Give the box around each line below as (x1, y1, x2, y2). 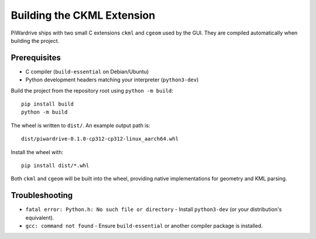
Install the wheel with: (11, 148, 64, 155)
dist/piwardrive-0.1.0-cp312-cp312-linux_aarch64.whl (21, 135, 178, 142)
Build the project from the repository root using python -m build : (11, 87, 174, 94)
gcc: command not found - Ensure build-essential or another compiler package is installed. (25, 223, 263, 230)
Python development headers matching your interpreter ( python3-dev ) (25, 76, 199, 83)
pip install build (21, 101, 74, 108)
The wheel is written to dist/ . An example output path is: (11, 122, 150, 129)
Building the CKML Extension (11, 9, 156, 22)
